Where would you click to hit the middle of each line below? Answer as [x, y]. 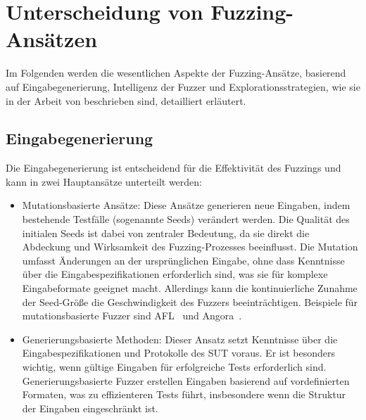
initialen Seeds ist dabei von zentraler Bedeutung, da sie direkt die [166, 233]
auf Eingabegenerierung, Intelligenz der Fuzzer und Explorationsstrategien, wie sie [183, 86]
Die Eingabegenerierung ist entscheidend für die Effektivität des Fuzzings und [173, 168]
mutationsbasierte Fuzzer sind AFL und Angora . [132, 316]
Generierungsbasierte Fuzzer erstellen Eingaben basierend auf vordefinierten [186, 380]
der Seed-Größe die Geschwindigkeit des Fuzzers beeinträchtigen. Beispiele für [190, 301]
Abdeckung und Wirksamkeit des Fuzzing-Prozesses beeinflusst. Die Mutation [190, 247]
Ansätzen [52, 39]
